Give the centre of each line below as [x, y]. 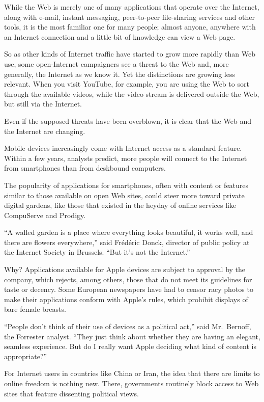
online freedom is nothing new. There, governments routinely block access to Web [131, 383]
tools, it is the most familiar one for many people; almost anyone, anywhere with [130, 27]
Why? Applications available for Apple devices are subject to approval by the [125, 269]
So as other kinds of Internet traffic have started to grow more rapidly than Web [130, 54]
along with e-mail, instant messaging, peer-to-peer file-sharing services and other [129, 17]
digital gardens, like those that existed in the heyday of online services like [120, 205]
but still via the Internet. [43, 104]
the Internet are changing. [45, 131]
